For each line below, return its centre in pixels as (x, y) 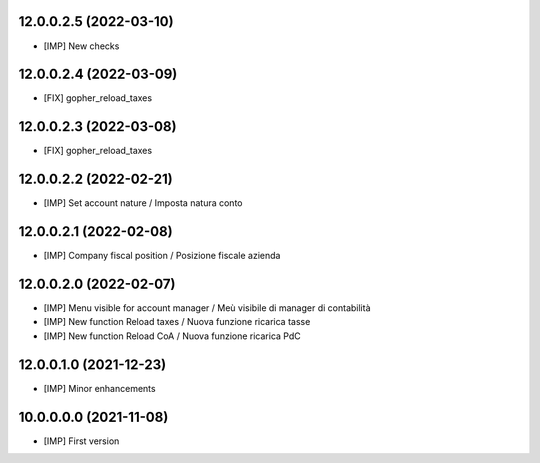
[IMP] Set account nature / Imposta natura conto (143, 203)
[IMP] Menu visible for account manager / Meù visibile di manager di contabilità (207, 308)
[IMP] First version (81, 441)
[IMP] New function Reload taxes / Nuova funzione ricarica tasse (177, 322)
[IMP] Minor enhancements (99, 388)
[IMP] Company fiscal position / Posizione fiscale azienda (162, 256)
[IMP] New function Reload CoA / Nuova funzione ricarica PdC (172, 336)
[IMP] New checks (81, 46)
